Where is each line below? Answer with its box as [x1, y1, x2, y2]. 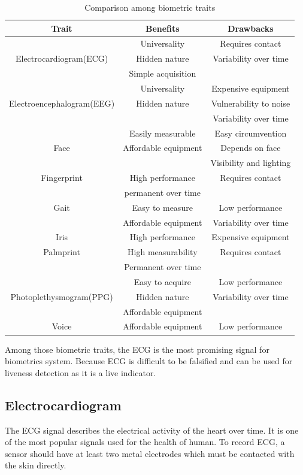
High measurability [128, 246, 198, 258]
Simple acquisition [129, 67, 196, 80]
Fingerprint [41, 171, 83, 184]
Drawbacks [228, 22, 274, 34]
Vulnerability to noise [211, 96, 290, 109]
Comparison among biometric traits [84, 1, 216, 13]
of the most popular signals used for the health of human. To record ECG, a [5, 435, 285, 448]
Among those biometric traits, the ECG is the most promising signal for [5, 343, 269, 355]
